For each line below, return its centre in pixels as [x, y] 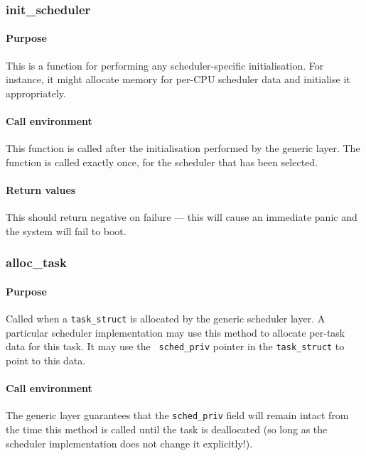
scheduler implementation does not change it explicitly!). [129, 443]
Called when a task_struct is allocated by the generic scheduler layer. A [166, 319]
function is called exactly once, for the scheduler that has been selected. [162, 162]
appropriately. [36, 93]
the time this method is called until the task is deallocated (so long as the [167, 429]
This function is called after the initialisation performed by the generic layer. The [183, 148]
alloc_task [36, 262]
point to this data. [46, 360]
